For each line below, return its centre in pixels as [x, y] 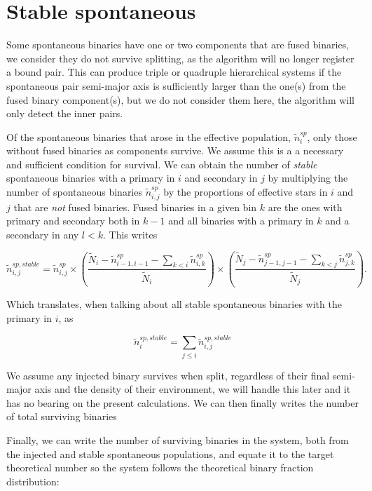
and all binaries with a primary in [241, 221]
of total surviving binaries [62, 416]
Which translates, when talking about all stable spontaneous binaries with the [174, 304]
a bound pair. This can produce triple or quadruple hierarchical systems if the [174, 72]
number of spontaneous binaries [74, 192]
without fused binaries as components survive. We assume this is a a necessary [175, 150]
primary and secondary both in [73, 221]
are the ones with [305, 207]
